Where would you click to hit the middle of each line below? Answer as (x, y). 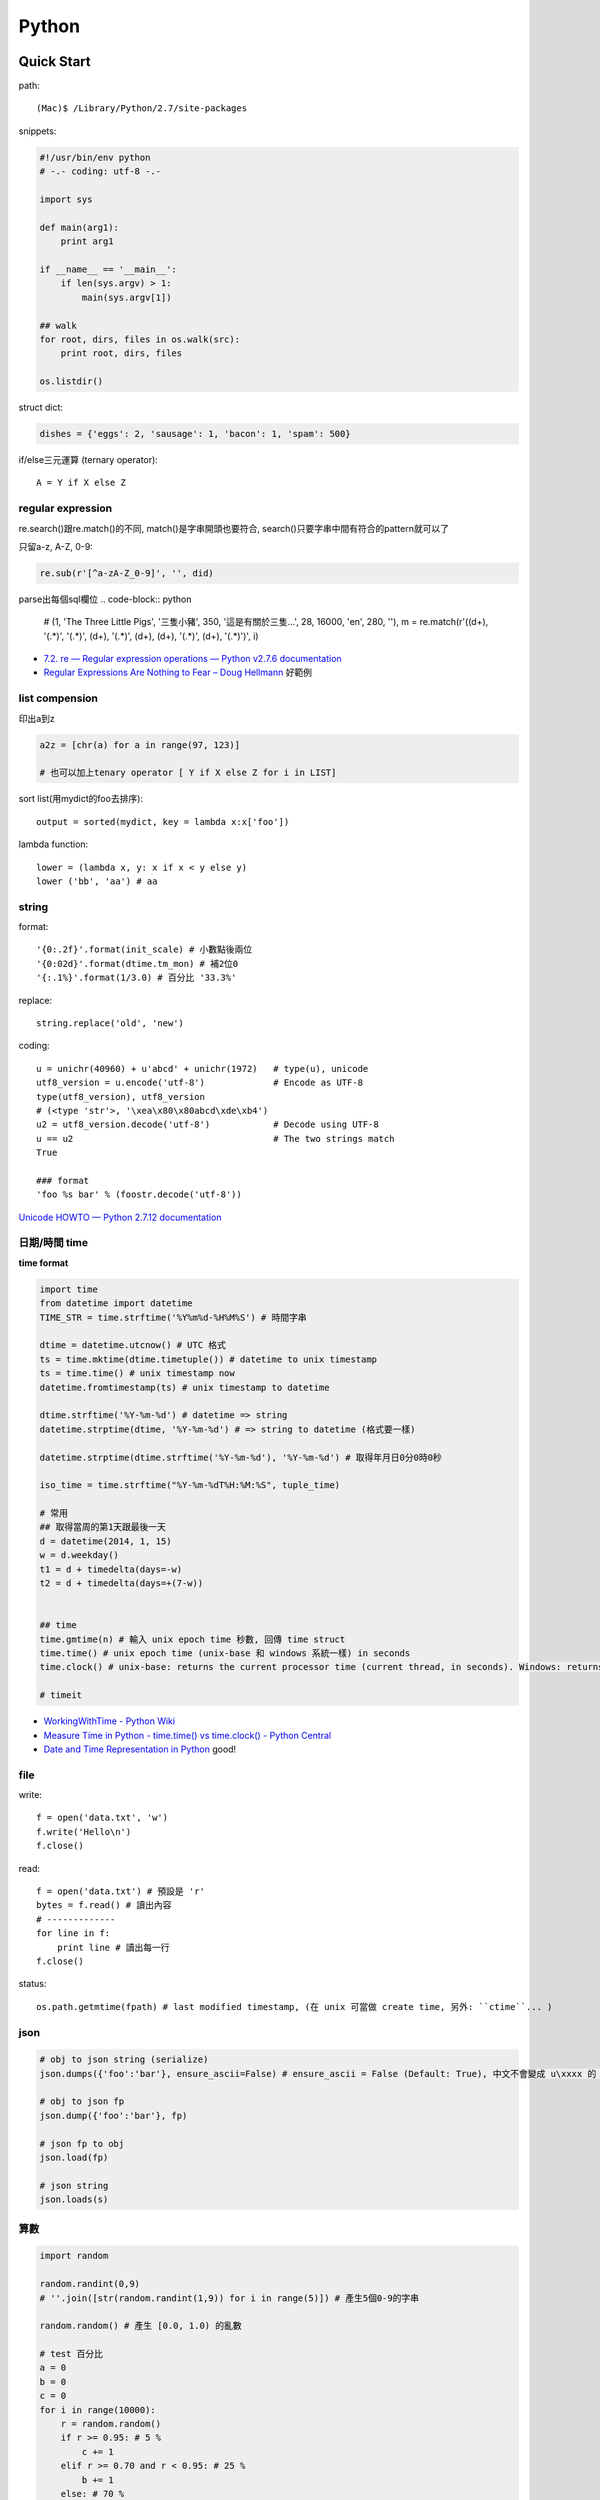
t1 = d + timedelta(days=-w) (111, 1569)
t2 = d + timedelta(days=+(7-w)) (121, 1583)
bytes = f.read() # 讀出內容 (104, 1905)
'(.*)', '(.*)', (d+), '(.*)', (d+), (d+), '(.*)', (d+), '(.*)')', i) (151, 636)
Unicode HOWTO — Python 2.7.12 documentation (120, 1217)
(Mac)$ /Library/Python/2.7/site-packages (142, 108)
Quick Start (54, 61)
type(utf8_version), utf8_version (120, 1096)
